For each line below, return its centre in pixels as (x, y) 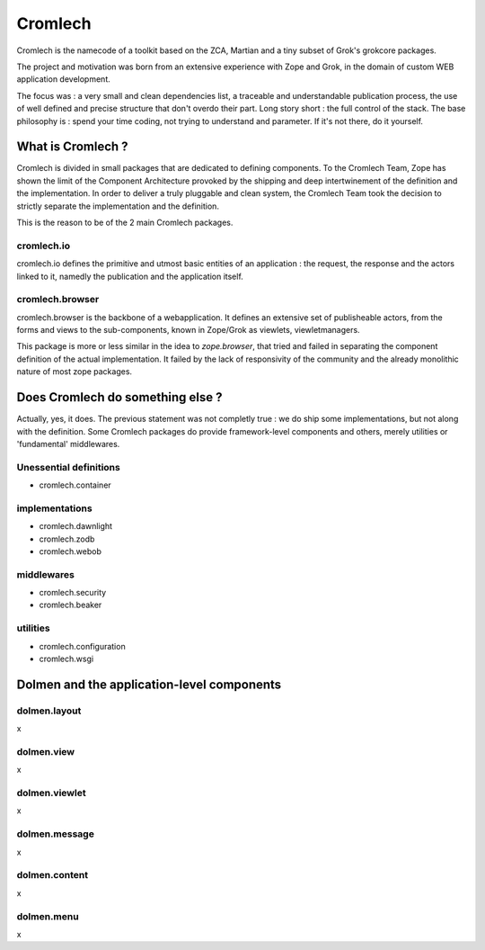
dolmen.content (53, 875)
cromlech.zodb (67, 539)
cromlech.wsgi (66, 659)
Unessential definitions (68, 467)
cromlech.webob (71, 551)
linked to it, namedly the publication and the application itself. (130, 276)
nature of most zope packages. (75, 372)
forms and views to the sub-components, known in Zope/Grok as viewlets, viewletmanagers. (188, 330)
